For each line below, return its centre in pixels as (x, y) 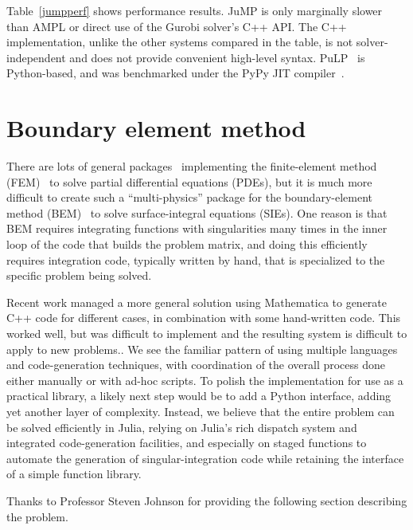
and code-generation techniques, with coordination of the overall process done (196, 365)
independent (36, 57)
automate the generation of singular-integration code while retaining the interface (205, 458)
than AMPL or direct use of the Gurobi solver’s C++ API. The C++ (177, 26)
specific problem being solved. (79, 275)
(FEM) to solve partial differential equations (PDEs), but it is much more (189, 181)
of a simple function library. (74, 474)
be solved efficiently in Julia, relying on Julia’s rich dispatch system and (182, 427)
